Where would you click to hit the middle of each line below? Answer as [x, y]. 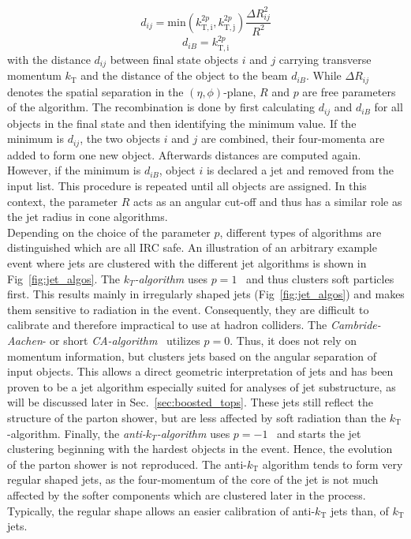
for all [389, 107]
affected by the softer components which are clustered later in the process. [187, 494]
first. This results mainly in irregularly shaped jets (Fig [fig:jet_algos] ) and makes [206, 294]
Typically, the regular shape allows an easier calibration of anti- [161, 510]
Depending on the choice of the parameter [109, 232]
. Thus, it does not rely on [293, 340]
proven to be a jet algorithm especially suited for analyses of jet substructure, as [202, 386]
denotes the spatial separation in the [95, 91]
